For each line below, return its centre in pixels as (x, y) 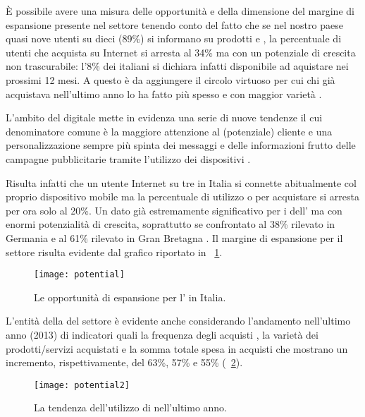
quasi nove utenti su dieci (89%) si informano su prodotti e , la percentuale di (174, 38)
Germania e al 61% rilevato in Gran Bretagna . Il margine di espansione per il (174, 237)
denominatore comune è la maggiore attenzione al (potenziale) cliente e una (169, 131)
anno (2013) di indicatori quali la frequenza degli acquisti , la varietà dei (162, 334)
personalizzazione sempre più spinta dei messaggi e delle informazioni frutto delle (181, 145)
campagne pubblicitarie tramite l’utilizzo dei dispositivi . (128, 158)
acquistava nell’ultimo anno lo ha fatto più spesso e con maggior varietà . (164, 93)
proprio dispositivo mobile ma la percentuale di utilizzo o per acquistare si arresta (182, 197)
